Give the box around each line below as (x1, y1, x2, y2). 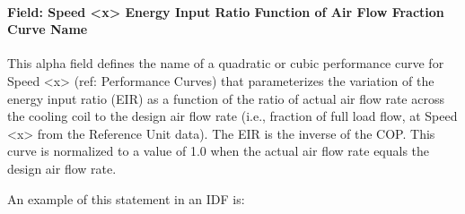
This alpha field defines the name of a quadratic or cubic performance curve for (7, 54, 444, 73)
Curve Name (7, 20, 88, 39)
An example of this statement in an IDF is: (7, 189, 245, 208)
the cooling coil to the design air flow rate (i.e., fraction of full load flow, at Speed (7, 107, 458, 125)
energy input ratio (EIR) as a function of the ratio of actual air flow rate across (7, 89, 444, 107)
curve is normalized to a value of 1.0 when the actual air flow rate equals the (7, 141, 430, 160)
